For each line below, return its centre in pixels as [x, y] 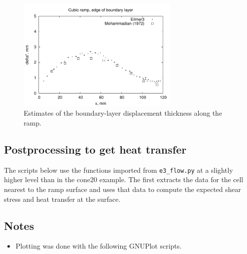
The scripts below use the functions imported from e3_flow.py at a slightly [119, 170]
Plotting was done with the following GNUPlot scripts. [99, 246]
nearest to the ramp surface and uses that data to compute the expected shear [123, 189]
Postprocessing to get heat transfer [95, 149]
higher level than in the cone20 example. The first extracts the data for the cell [124, 179]
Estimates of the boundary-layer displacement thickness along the [123, 113]
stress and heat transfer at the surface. [62, 199]
